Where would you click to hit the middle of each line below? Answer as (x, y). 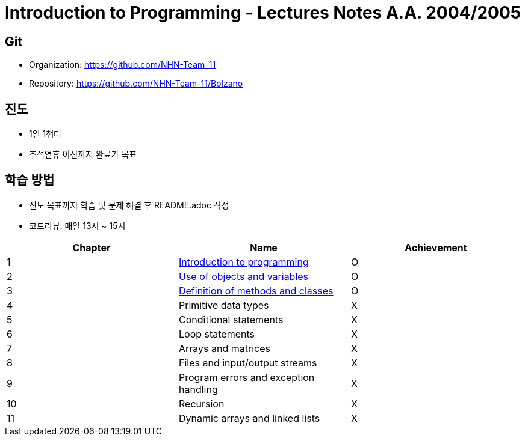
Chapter (92, 247)
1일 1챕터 (45, 134)
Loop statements (216, 334)
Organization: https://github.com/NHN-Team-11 (123, 65)
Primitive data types (224, 305)
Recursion (201, 403)
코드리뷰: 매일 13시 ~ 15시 (77, 225)
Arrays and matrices (224, 348)
